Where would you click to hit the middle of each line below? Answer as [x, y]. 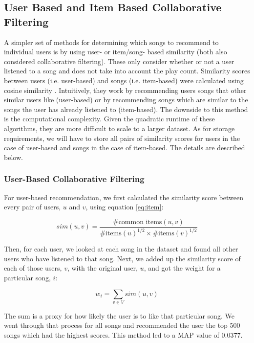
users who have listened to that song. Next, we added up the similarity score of [122, 258]
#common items [137, 222]
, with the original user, [102, 268]
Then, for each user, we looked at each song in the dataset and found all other [121, 249]
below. [13, 157]
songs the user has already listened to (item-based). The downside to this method [126, 109]
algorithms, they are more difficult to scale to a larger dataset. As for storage [119, 128]
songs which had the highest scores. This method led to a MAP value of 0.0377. [123, 335]
